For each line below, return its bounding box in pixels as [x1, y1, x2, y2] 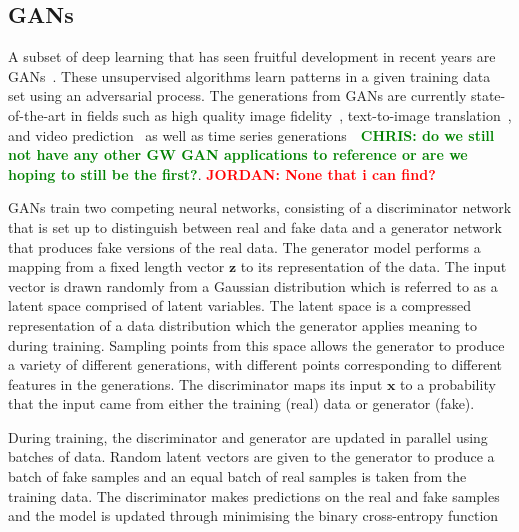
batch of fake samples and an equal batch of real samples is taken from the [8, 466, 467, 487]
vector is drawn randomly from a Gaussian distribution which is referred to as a [8, 275, 498, 296]
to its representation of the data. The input [240, 256, 507, 277]
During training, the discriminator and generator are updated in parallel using [8, 426, 488, 447]
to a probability [400, 373, 496, 394]
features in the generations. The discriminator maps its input [8, 373, 383, 394]
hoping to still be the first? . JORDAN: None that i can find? [8, 163, 436, 184]
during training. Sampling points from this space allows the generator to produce [8, 334, 505, 355]
